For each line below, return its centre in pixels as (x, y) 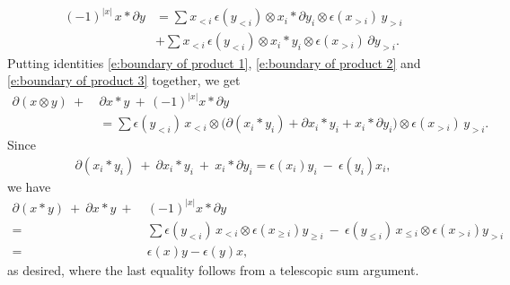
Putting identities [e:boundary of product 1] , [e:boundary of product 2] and (214, 62)
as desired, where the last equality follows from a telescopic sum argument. (213, 269)
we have (29, 186)
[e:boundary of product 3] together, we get (124, 80)
